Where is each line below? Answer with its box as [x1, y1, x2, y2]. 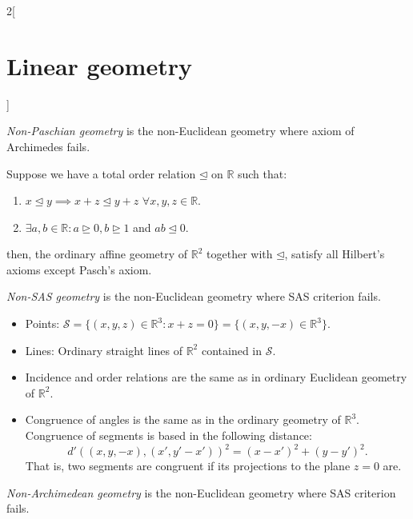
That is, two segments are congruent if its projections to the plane [25, 457, 351, 474]
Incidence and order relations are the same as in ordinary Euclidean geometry [25, 369, 407, 385]
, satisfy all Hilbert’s [284, 246, 385, 262]
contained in [201, 341, 263, 358]
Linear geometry [6, 49, 192, 82]
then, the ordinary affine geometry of [6, 246, 188, 262]
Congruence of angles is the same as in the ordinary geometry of [25, 411, 341, 428]
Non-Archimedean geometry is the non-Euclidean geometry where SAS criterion [6, 484, 396, 501]
